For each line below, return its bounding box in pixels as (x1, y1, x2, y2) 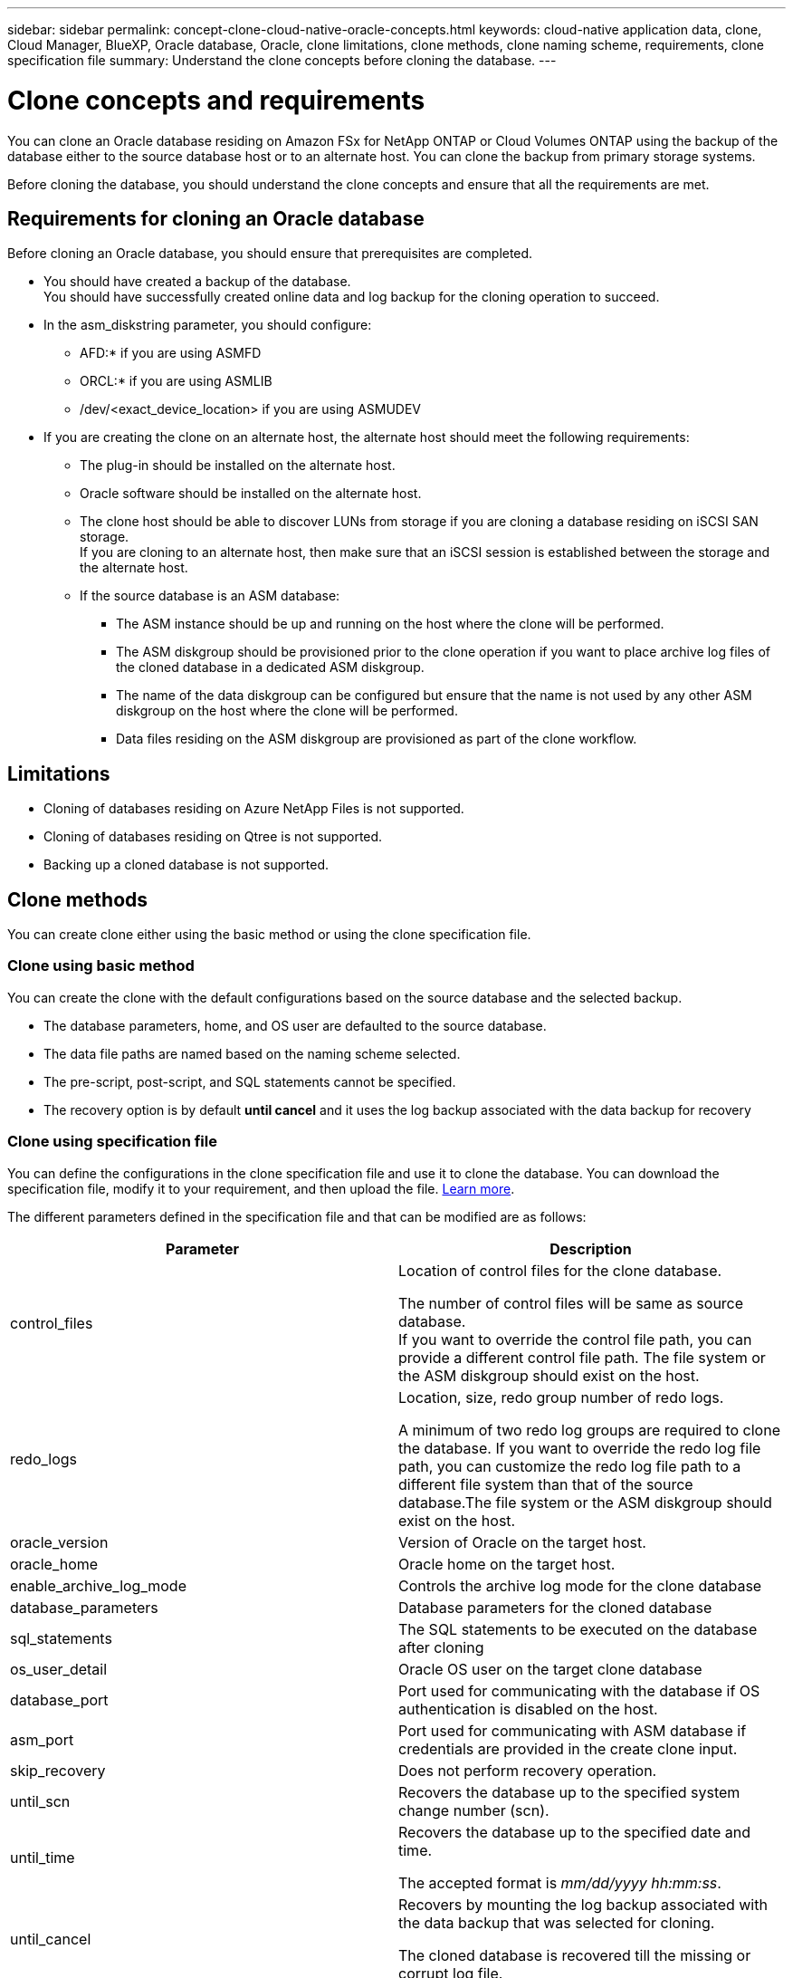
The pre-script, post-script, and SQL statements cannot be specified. (43, 1073, 456, 1090)
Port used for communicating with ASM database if (398, 1721, 747, 1740)
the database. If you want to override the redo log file (398, 1438, 761, 1457)
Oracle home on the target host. (398, 1554, 616, 1573)
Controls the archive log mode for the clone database (398, 1576, 762, 1595)
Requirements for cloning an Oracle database (7, 206, 425, 230)
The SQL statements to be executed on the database (398, 1619, 758, 1638)
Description (549, 1239, 632, 1258)
